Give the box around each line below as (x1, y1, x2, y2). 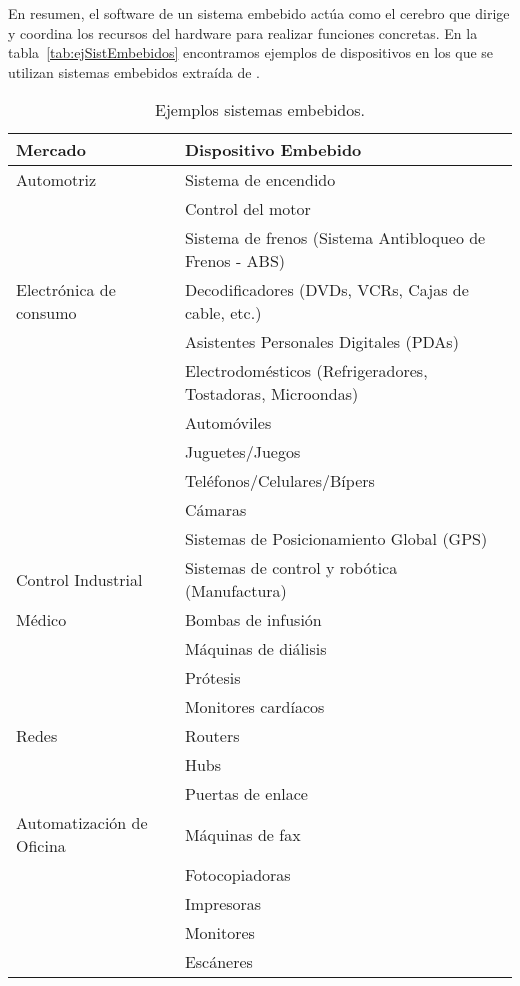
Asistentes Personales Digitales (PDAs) (184, 330, 459, 354)
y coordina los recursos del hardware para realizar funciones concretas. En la (8, 22, 478, 43)
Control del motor (184, 197, 311, 221)
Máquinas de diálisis (184, 637, 327, 661)
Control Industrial (16, 567, 143, 591)
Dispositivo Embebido (184, 138, 362, 162)
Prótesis (184, 666, 241, 690)
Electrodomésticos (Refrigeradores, (184, 359, 428, 383)
